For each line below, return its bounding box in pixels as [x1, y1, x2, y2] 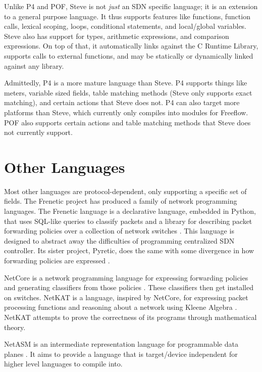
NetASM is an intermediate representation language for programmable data [4, 339, 238, 349]
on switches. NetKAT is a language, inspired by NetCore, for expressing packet [4, 292, 248, 302]
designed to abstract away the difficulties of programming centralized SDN [4, 235, 235, 246]
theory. [4, 321, 26, 332]
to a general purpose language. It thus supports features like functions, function [4, 11, 250, 21]
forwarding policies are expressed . [4, 255, 110, 265]
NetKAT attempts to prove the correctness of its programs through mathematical [4, 311, 257, 322]
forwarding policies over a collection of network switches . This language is [4, 225, 234, 236]
